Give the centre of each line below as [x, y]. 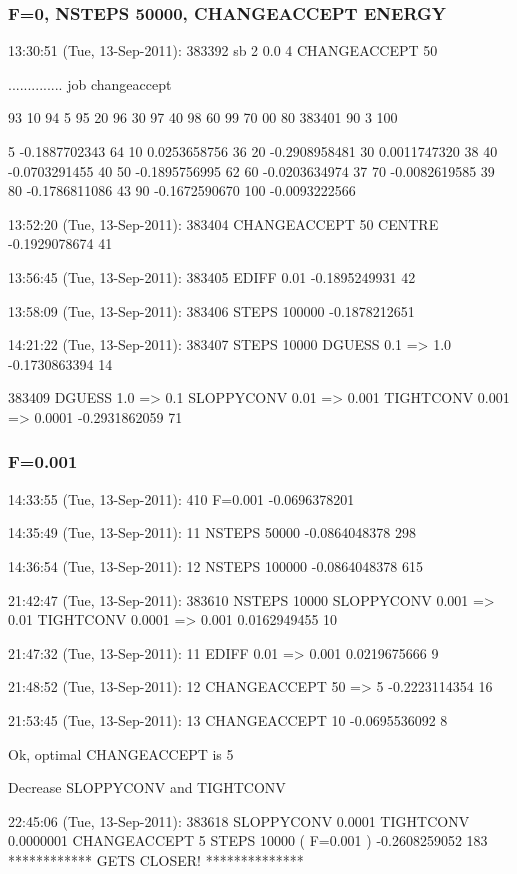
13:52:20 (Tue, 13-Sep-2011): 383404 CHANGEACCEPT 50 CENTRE [223, 223]
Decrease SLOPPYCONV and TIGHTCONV [147, 787]
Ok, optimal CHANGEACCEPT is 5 [121, 753]
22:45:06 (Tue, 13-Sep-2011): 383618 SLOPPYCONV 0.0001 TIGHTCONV [239, 820]
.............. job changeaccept [90, 83]
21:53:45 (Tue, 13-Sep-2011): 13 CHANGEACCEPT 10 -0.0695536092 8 [228, 719]
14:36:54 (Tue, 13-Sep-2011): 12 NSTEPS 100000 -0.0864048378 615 [215, 565]
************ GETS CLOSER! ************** [156, 859]
